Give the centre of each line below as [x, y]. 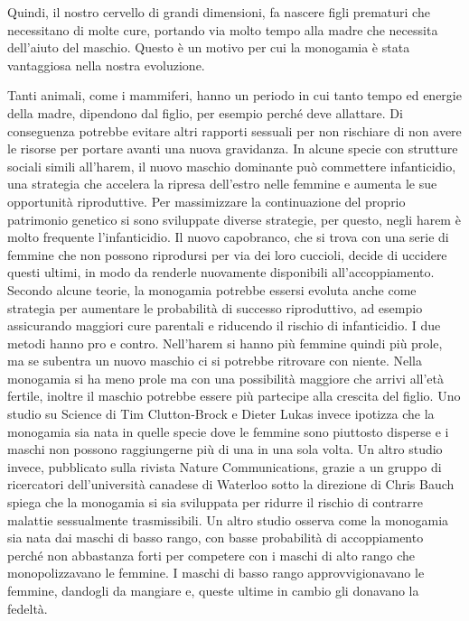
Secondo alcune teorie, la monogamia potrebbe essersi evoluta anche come [212, 289]
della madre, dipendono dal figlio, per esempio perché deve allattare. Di [205, 112]
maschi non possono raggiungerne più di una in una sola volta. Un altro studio [225, 449]
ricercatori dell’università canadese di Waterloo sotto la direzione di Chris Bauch [231, 484]
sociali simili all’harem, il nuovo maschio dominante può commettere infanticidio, [232, 166]
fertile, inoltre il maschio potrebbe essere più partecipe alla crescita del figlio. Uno [234, 396]
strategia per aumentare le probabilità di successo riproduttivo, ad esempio [215, 307]
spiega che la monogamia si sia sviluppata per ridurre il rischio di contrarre [215, 502]
